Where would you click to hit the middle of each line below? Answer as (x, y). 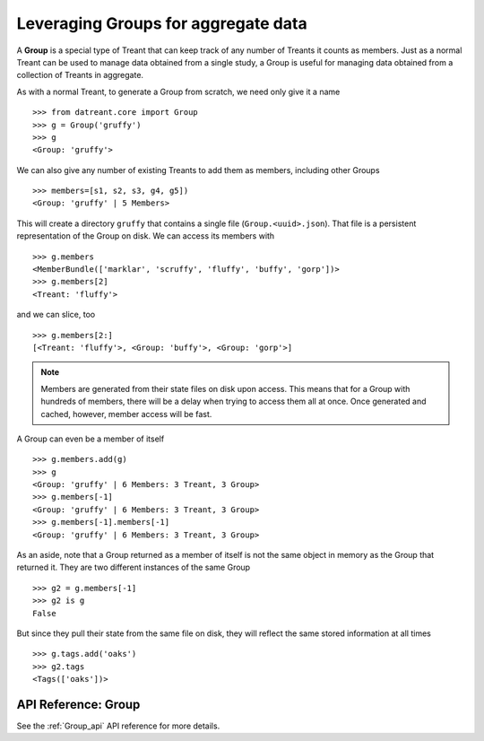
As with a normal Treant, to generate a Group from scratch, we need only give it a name (178, 92)
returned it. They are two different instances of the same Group (134, 567)
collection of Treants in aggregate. (80, 75)
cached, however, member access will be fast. (126, 414)
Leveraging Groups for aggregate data (162, 23)
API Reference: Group (78, 704)
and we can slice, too (56, 315)
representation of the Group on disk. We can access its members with (146, 236)
